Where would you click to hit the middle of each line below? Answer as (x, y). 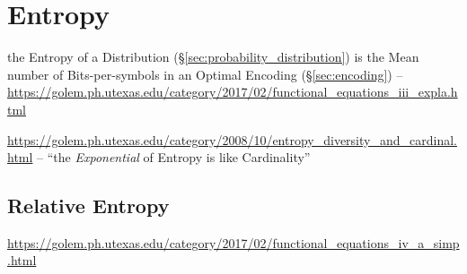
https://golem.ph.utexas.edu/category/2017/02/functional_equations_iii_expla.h (233, 92)
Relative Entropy (88, 205)
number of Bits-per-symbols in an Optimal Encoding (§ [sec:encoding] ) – (205, 74)
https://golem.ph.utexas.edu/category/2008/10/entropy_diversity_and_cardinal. (232, 139)
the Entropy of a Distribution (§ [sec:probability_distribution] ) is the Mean (213, 57)
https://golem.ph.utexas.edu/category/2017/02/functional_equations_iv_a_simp (233, 242)
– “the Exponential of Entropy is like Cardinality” (174, 157)
